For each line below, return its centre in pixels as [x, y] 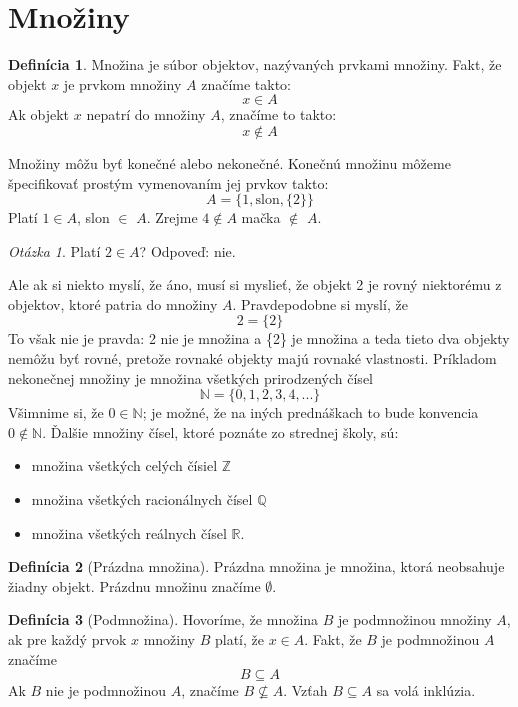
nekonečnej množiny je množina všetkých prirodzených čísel [190, 377]
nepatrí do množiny [146, 114]
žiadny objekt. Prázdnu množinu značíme [134, 585]
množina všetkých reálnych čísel [129, 532]
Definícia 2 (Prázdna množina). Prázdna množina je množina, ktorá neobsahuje [256, 566]
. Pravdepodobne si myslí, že [320, 303]
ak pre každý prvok [67, 639]
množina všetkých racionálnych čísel [142, 499]
